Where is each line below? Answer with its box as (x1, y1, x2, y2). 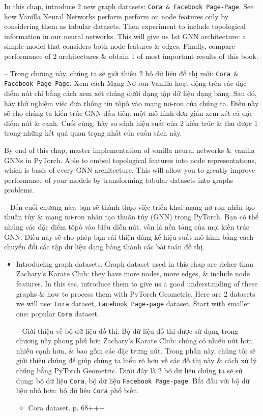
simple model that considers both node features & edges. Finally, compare (4, 41, 235, 51)
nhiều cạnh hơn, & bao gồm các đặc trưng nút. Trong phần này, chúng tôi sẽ (16, 345, 256, 356)
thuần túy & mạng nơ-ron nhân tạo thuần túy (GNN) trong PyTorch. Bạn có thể (4, 211, 258, 222)
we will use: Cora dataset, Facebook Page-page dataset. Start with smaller (16, 298, 250, 309)
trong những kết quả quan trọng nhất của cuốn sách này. (4, 127, 182, 138)
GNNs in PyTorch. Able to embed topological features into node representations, (4, 154, 256, 165)
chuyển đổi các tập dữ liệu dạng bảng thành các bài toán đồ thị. (4, 241, 205, 252)
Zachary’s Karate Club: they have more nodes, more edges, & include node (16, 268, 250, 279)
